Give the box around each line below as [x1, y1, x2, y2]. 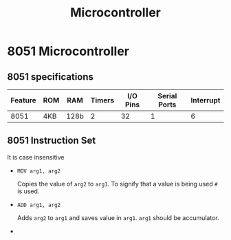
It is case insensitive [7, 153, 65, 161]
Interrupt [190, 96, 221, 105]
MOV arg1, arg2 [16, 167, 61, 175]
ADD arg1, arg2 [16, 201, 61, 208]
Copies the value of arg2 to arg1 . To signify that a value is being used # [16, 179, 218, 188]
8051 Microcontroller [7, 43, 129, 59]
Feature [10, 96, 36, 105]
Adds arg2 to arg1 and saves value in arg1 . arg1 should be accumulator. [16, 213, 219, 221]
